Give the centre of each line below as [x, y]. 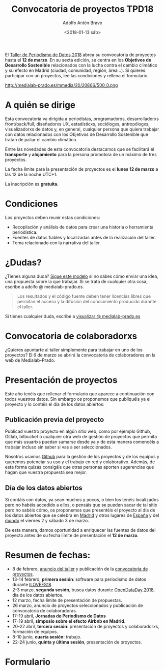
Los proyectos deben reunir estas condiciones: [53, 217]
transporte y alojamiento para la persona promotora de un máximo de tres [81, 154]
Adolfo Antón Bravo [82, 23]
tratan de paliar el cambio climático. [41, 139]
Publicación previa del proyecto [55, 420]
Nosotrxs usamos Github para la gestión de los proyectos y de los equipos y [82, 457]
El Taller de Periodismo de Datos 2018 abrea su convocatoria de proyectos [81, 55]
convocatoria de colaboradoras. [44, 611]
